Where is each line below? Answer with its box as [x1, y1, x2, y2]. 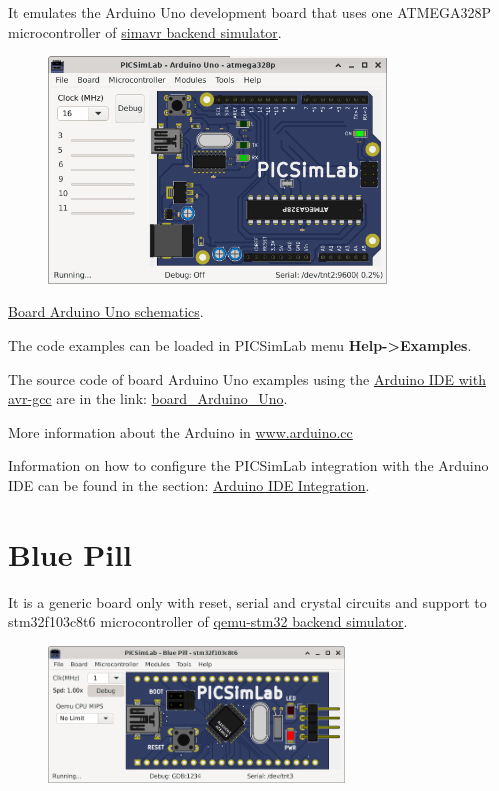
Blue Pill [8, 533, 133, 574]
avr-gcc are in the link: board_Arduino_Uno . [8, 388, 288, 409]
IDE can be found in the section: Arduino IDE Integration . [8, 475, 370, 495]
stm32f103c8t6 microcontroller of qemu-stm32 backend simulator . [8, 611, 408, 632]
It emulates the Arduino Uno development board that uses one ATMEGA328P [8, 2, 492, 22]
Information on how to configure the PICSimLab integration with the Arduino [8, 455, 489, 476]
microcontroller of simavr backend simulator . [8, 21, 282, 42]
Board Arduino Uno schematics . [8, 301, 204, 322]
